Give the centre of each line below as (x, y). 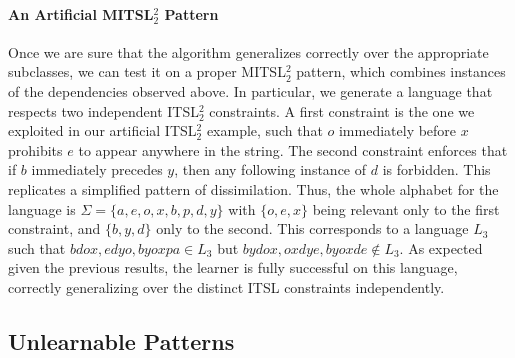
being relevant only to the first (406, 208)
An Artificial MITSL (81, 13)
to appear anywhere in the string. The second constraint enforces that (293, 149)
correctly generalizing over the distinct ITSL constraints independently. (226, 286)
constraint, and (54, 228)
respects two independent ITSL (103, 110)
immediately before (397, 130)
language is (42, 208)
